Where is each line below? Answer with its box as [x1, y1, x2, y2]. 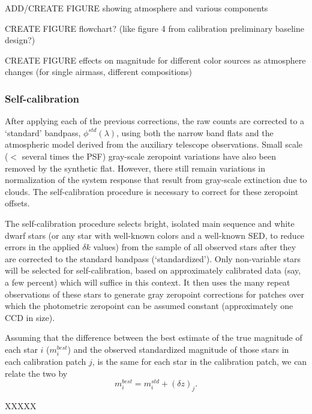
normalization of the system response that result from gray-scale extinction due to [5, 173, 307, 186]
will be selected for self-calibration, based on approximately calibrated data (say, [5, 264, 301, 277]
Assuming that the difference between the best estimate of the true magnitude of [5, 331, 302, 344]
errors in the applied [5, 241, 80, 253]
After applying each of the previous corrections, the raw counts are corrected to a [5, 115, 305, 127]
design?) [5, 34, 35, 46]
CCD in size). [5, 311, 55, 323]
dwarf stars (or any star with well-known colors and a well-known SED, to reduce [5, 229, 305, 241]
